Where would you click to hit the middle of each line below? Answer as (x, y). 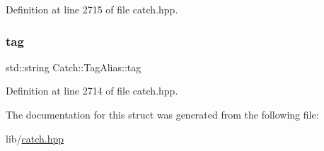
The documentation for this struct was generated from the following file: (162, 114)
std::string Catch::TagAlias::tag (74, 67)
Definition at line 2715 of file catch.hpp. (92, 9)
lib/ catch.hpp (35, 138)
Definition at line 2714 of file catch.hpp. (92, 91)
